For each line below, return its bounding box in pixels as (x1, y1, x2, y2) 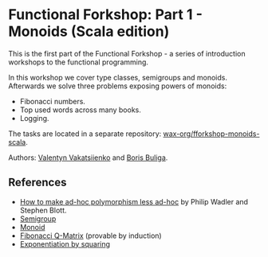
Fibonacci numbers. (19, 96, 86, 106)
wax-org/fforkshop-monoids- (163, 129, 260, 138)
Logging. (19, 113, 49, 123)
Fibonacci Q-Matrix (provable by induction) (19, 231, 162, 240)
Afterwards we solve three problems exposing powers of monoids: (8, 81, 227, 91)
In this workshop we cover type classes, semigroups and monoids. (8, 72, 227, 82)
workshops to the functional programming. (8, 57, 149, 67)
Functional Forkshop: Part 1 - (8, 6, 203, 24)
